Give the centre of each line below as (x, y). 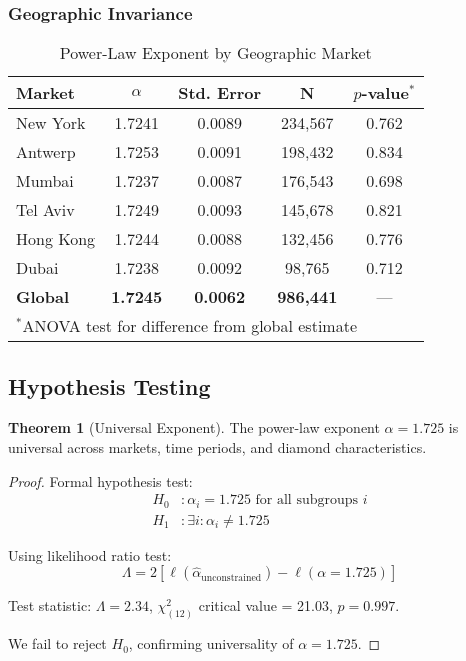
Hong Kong (56, 239)
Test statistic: (50, 605)
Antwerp (46, 152)
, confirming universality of (211, 643)
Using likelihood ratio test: (90, 554)
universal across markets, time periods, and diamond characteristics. (217, 447)
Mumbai (45, 181)
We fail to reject (57, 643)
